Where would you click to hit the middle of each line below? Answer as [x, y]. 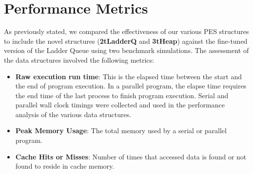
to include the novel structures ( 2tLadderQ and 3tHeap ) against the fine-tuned [126, 41]
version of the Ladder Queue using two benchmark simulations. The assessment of [126, 50]
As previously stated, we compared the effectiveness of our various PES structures [126, 31]
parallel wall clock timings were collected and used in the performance [120, 105]
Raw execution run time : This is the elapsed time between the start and [129, 76]
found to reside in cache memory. [65, 166]
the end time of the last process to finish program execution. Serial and [122, 95]
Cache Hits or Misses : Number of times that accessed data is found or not [131, 156]
